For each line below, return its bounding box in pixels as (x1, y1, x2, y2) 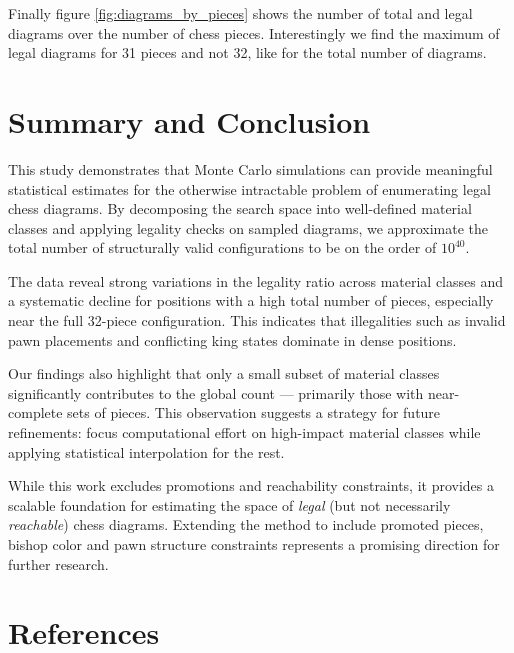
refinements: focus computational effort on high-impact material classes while (8, 422, 481, 443)
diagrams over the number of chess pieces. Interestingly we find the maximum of (8, 22, 500, 43)
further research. (8, 553, 109, 574)
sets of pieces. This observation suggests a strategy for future (67, 402, 441, 423)
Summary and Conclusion (8, 100, 371, 141)
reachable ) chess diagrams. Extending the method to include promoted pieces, (8, 514, 484, 535)
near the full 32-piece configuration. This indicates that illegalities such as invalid (8, 310, 506, 331)
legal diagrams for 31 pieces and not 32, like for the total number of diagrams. (8, 42, 487, 63)
